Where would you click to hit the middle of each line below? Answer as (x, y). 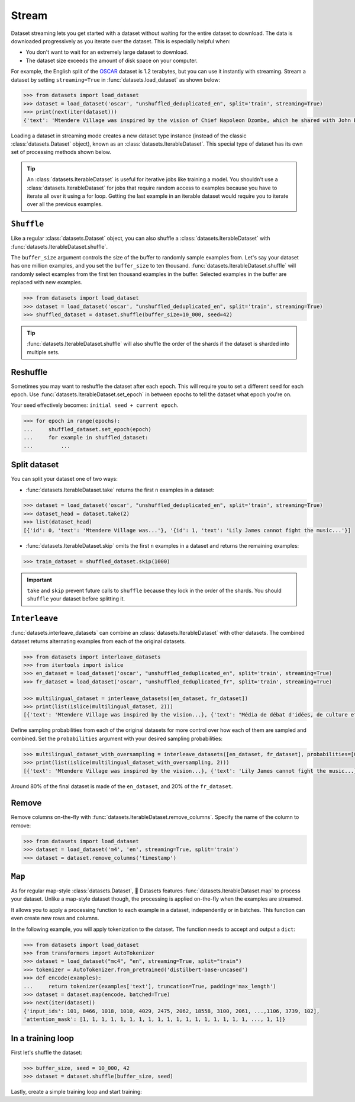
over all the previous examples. (65, 204)
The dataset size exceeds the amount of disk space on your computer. (112, 60)
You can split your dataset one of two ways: (64, 479)
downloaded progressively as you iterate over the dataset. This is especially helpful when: (121, 41)
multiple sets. (43, 352)
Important (40, 580)
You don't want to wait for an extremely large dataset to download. (107, 52)
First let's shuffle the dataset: (46, 1052)
